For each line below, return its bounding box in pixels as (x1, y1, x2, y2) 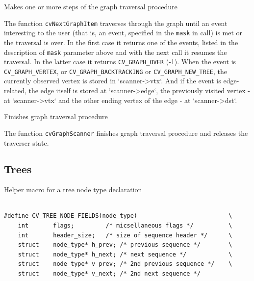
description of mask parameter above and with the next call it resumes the (4, 47, 227, 57)
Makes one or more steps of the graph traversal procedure (4, 1, 178, 11)
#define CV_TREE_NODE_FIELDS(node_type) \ (4, 212, 232, 220)
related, (4, 85, 26, 96)
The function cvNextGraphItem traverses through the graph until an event (4, 18, 228, 28)
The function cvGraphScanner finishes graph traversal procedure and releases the (4, 128, 248, 138)
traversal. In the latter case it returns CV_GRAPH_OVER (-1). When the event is (4, 56, 236, 67)
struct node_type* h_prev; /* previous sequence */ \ (18, 241, 232, 249)
